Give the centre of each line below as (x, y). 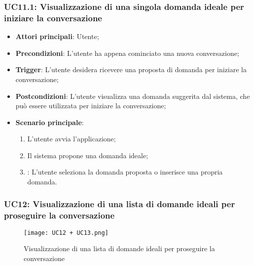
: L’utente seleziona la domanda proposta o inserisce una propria (125, 172)
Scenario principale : (50, 122)
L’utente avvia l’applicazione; (72, 139)
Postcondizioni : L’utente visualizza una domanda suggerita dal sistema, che (133, 96)
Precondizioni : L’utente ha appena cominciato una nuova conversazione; (127, 53)
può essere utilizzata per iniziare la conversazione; (91, 106)
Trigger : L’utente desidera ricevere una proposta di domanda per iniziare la (131, 69)
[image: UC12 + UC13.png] (66, 233)
